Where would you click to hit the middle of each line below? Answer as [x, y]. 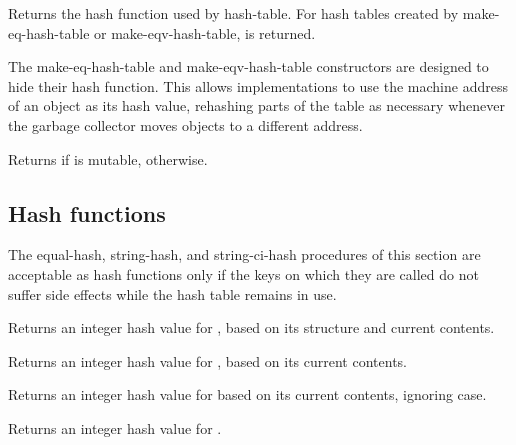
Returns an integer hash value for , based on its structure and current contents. [251, 327]
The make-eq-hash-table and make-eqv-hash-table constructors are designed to [248, 66]
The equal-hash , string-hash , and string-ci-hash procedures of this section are [244, 254]
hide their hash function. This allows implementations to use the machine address [258, 85]
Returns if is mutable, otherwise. [108, 158]
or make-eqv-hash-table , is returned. [205, 32]
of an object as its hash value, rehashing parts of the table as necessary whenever [256, 105]
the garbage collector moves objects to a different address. [185, 124]
